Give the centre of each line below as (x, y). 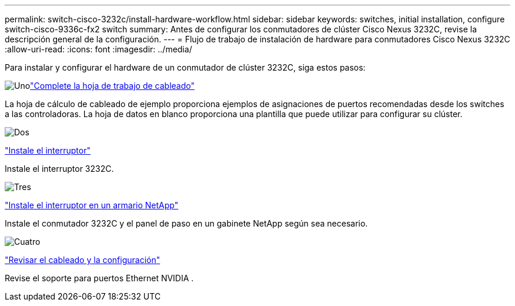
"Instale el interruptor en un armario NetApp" (92, 205)
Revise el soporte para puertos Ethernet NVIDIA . (99, 278)
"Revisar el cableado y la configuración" (83, 260)
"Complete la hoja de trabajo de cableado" (112, 86)
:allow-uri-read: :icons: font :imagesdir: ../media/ (98, 49)
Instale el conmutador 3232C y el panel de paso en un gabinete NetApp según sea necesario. (186, 223)
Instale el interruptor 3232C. (59, 169)
